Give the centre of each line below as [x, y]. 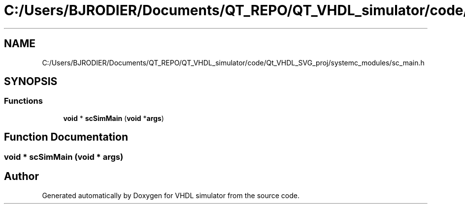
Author [21, 177]
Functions [23, 101]
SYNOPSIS [31, 82]
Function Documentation [66, 137]
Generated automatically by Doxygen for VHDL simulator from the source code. [171, 195]
